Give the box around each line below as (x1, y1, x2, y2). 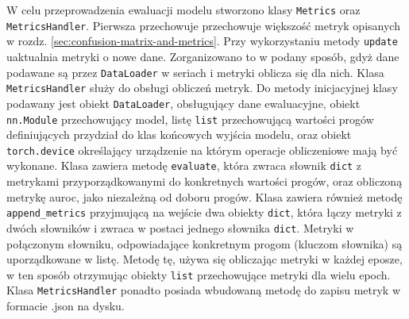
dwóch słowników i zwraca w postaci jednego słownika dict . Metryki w (6, 219, 354, 236)
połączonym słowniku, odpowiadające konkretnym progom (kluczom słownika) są (6, 235, 403, 252)
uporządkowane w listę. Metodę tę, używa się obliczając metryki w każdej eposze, (6, 251, 403, 267)
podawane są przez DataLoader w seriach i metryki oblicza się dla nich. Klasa (6, 63, 384, 80)
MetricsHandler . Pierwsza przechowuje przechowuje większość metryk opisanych (6, 17, 400, 33)
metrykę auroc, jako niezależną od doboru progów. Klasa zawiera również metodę (6, 188, 403, 205)
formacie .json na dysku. (6, 298, 125, 314)
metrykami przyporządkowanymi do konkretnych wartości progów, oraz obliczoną (6, 173, 403, 190)
